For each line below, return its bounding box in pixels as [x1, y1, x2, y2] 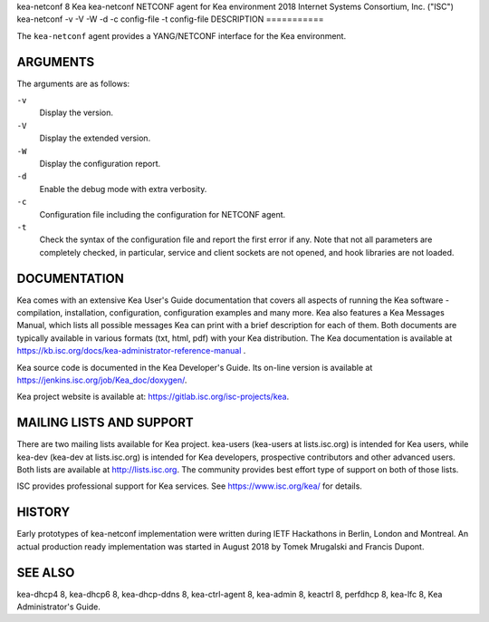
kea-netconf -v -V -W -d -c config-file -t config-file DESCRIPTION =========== [16, 14, 324, 24]
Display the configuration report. [39, 159, 161, 170]
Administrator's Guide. [16, 601, 101, 612]
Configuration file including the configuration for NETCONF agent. [39, 209, 286, 219]
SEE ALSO [16, 565, 75, 580]
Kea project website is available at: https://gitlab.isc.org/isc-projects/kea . [16, 391, 290, 403]
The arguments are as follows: [16, 78, 130, 89]
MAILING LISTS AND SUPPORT [16, 415, 194, 431]
